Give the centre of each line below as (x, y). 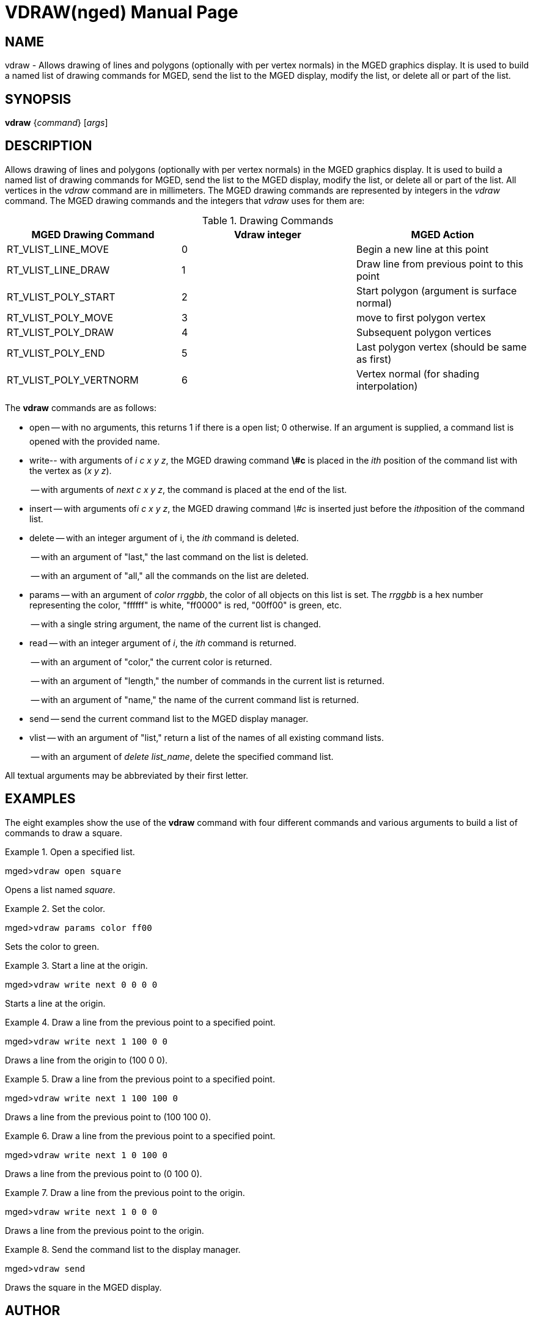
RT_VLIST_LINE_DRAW (58, 270)
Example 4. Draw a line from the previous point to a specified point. (140, 1022)
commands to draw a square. (64, 833)
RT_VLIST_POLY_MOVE (60, 317)
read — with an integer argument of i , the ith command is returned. (163, 643)
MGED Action (443, 234)
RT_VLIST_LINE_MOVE (58, 249)
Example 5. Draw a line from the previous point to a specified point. (140, 1079)
